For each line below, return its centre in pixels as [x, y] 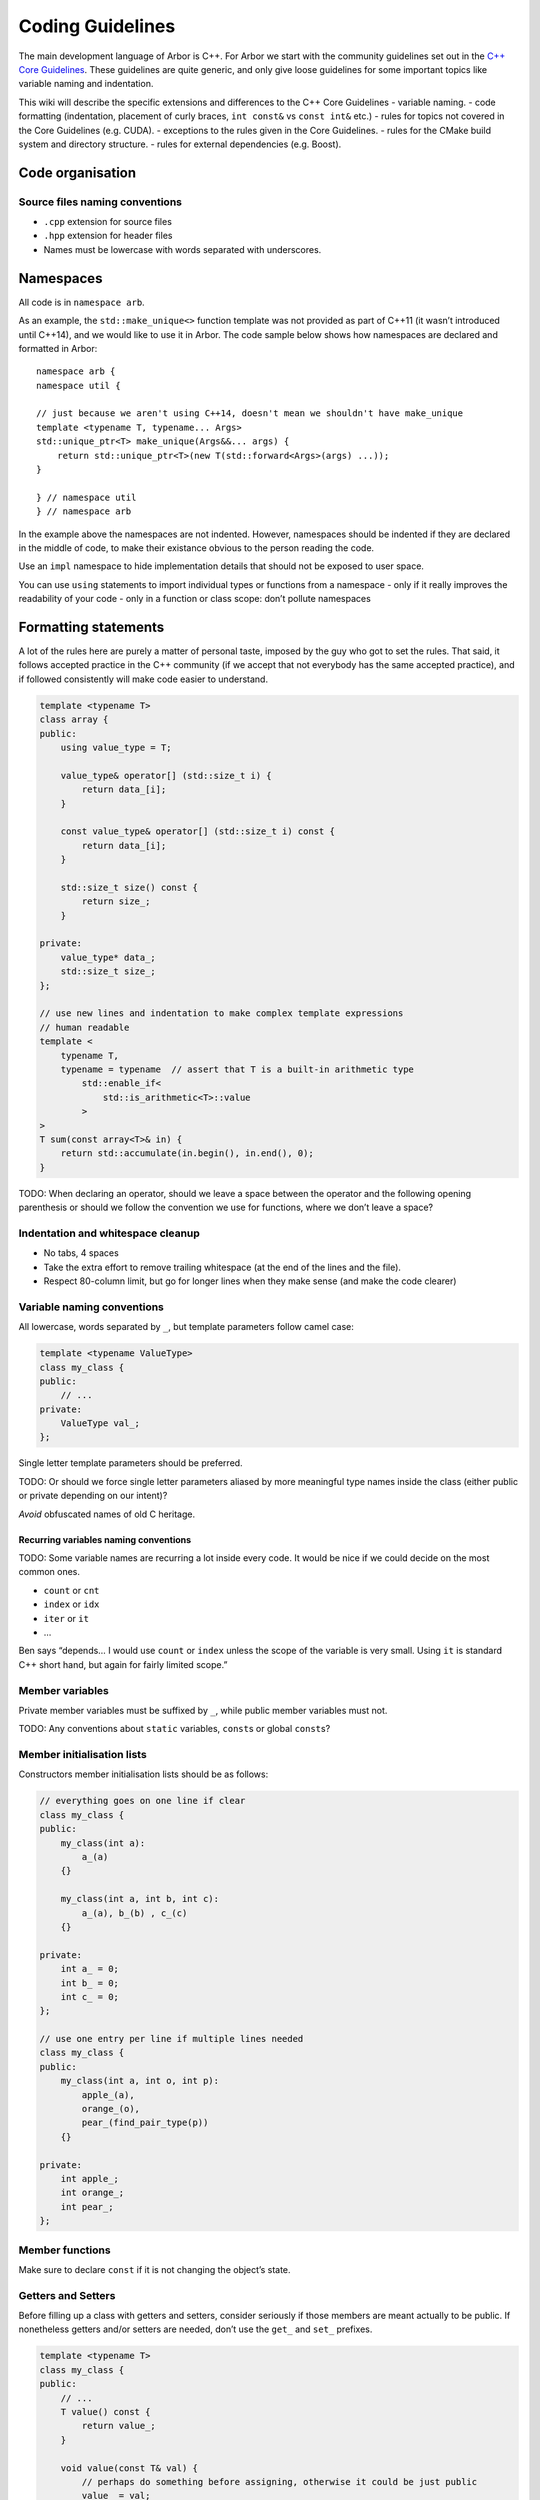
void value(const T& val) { [129, 2468]
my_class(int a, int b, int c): [140, 1899]
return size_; [116, 901]
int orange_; [92, 2193]
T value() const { [105, 2411]
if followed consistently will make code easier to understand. [143, 679]
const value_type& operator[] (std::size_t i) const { [197, 831]
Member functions [64, 2250]
